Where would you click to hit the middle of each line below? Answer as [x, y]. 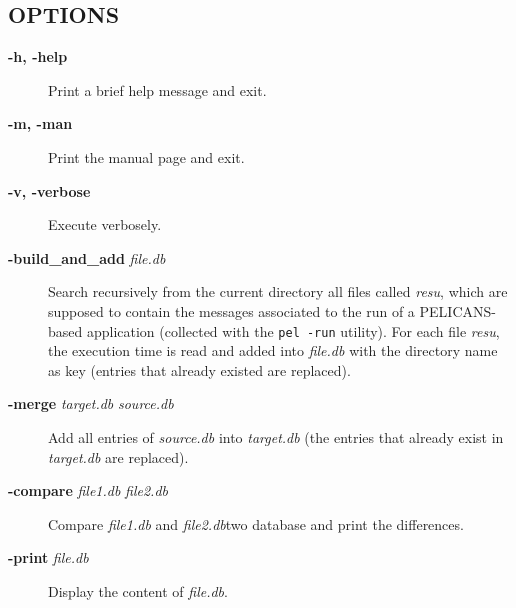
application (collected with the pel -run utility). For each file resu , [293, 330]
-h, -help [38, 56]
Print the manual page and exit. [146, 156]
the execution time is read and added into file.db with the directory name [273, 350]
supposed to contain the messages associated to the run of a [231, 310]
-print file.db [48, 557]
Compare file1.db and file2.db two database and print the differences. [256, 523]
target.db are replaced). [118, 456]
